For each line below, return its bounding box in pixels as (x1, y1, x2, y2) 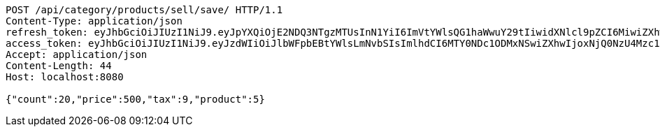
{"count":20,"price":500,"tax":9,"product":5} (6, 94, 265, 105)
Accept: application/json (6, 49, 148, 60)
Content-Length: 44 (6, 60, 112, 71)
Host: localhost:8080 (6, 71, 124, 82)
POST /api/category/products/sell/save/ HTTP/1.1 (6, 4, 283, 15)
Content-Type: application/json (6, 15, 182, 27)
